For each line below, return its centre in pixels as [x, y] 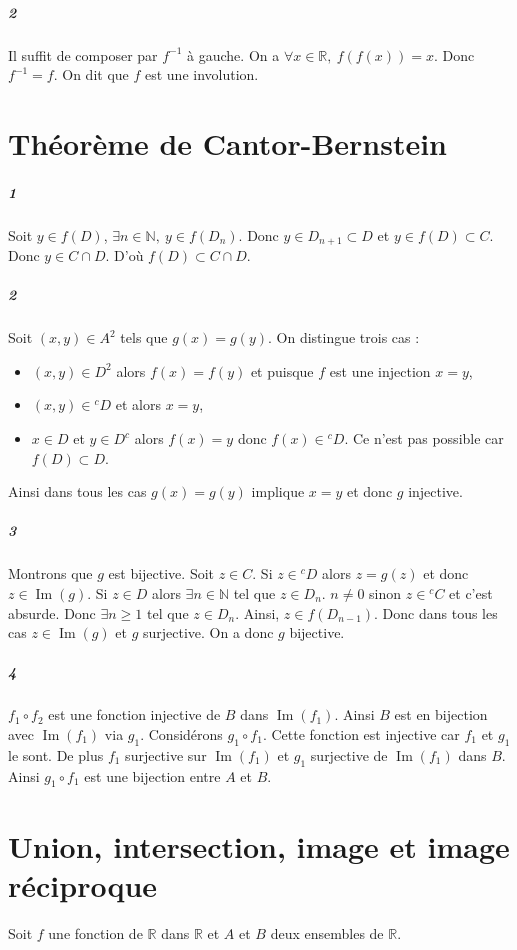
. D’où [124, 255]
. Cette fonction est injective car [361, 733]
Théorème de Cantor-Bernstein [228, 142]
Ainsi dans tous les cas [77, 491]
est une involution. [201, 74]
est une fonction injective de [134, 714]
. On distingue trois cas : [343, 337]
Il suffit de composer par [83, 54]
